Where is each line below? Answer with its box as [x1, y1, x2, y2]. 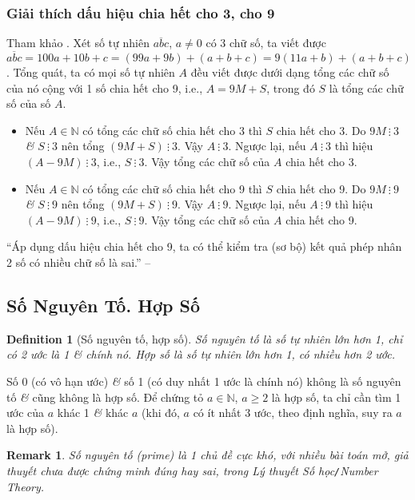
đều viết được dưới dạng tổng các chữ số [190, 64, 389, 81]
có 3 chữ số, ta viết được [206, 34, 326, 51]
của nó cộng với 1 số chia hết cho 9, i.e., [6, 79, 203, 96]
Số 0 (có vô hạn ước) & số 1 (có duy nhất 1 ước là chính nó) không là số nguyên [6, 372, 401, 389]
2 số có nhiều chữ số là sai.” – [6, 253, 151, 270]
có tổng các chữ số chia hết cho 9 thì [82, 180, 262, 196]
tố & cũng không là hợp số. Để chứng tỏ [6, 388, 204, 405]
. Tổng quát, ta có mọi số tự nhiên [6, 64, 175, 81]
